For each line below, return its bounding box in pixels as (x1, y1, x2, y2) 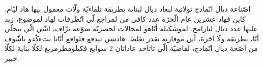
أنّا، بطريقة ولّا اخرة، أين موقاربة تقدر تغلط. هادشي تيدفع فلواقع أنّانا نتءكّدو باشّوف (5, 33, 259, 43)
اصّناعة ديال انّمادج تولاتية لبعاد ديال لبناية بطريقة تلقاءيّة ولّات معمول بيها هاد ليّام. (5, 4, 251, 14)
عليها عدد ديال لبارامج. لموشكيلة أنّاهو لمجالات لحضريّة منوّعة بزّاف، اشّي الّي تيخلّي (5, 23, 258, 34)
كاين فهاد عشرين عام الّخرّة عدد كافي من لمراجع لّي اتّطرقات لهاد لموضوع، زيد (5, 13, 246, 24)
